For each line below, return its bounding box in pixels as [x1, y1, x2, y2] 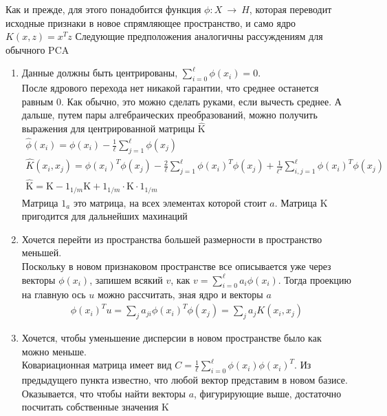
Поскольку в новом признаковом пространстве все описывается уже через [21, 258, 331, 273]
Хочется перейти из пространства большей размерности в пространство [21, 231, 322, 246]
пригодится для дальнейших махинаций [21, 209, 188, 223]
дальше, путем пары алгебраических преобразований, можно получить [21, 107, 318, 122]
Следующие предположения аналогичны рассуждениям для [75, 29, 323, 43]
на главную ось [21, 287, 86, 302]
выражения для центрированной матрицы [21, 121, 195, 136]
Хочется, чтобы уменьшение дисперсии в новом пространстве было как [21, 331, 322, 345]
